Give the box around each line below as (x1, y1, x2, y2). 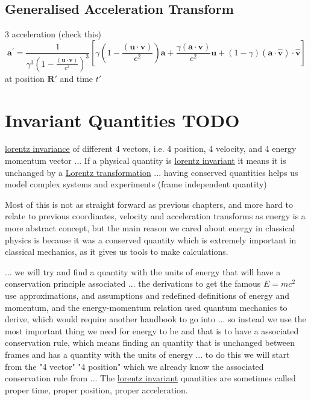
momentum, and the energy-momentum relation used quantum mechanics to (5, 301, 287, 313)
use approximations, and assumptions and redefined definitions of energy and (5, 289, 289, 301)
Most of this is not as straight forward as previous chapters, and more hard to (5, 198, 294, 210)
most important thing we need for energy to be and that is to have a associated (5, 324, 299, 337)
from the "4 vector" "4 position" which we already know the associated (5, 360, 264, 372)
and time (60, 72, 93, 84)
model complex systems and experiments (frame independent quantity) (5, 178, 267, 190)
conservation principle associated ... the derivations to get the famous (5, 277, 261, 290)
